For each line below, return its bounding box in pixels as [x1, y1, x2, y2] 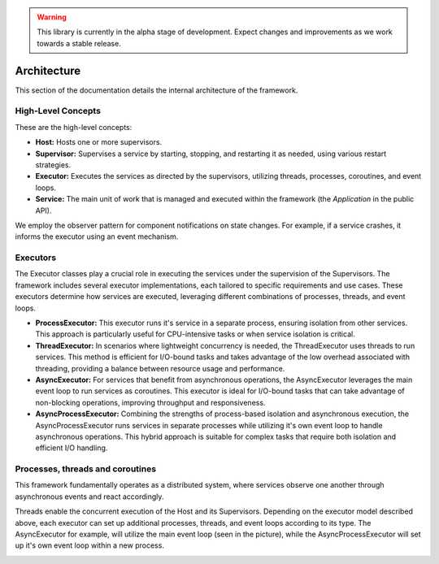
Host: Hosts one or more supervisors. [35, 137, 163, 147]
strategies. [35, 160, 72, 170]
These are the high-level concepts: [15, 122, 133, 132]
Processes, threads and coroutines [15, 463, 157, 475]
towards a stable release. [37, 38, 121, 48]
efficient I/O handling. [35, 443, 108, 453]
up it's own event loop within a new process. [15, 540, 164, 550]
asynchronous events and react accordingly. [15, 492, 164, 501]
